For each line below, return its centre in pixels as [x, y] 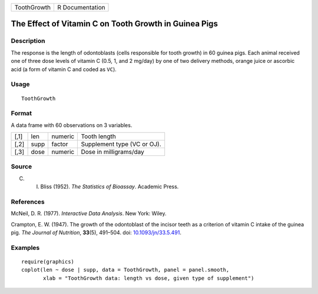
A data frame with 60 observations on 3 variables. [72, 125]
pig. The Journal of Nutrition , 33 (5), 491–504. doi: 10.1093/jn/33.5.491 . [96, 233]
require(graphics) [48, 262]
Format [21, 113]
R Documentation [81, 7]
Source [21, 166]
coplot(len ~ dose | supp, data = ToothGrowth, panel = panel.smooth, [125, 270]
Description [28, 41]
